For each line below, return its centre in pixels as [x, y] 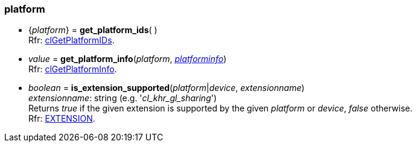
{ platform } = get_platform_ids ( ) [93, 30]
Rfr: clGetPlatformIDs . [72, 40]
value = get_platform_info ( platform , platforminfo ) [128, 59]
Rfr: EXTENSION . [62, 119]
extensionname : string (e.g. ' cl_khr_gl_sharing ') [123, 98]
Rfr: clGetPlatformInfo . [73, 69]
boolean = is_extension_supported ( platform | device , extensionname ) [167, 88]
